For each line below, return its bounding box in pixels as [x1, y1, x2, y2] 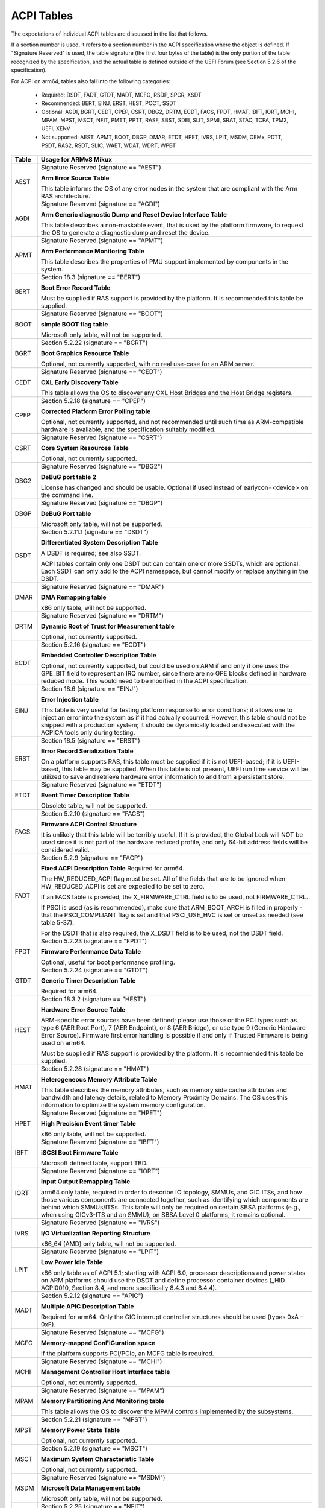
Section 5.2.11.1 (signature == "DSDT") [40, 528, 149, 536]
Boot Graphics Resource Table [40, 349, 129, 357]
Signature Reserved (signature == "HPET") [40, 1109, 162, 1117]
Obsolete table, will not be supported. [40, 801, 147, 809]
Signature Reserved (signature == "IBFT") [40, 1138, 159, 1146]
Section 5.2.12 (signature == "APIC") [40, 1291, 144, 1300]
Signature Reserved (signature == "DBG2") [40, 462, 163, 470]
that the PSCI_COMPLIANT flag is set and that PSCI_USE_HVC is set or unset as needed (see [40, 911, 304, 919]
